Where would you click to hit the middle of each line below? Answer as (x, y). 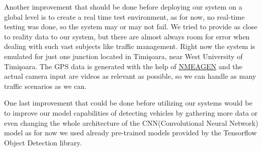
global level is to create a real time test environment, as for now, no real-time (124, 16)
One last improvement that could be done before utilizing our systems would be (128, 103)
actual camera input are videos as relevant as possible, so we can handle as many (130, 76)
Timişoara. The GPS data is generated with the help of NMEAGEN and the (123, 66)
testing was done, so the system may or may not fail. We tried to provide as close (131, 27)
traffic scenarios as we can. (45, 86)
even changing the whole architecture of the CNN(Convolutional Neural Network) (131, 122)
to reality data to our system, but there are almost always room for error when (127, 36)
